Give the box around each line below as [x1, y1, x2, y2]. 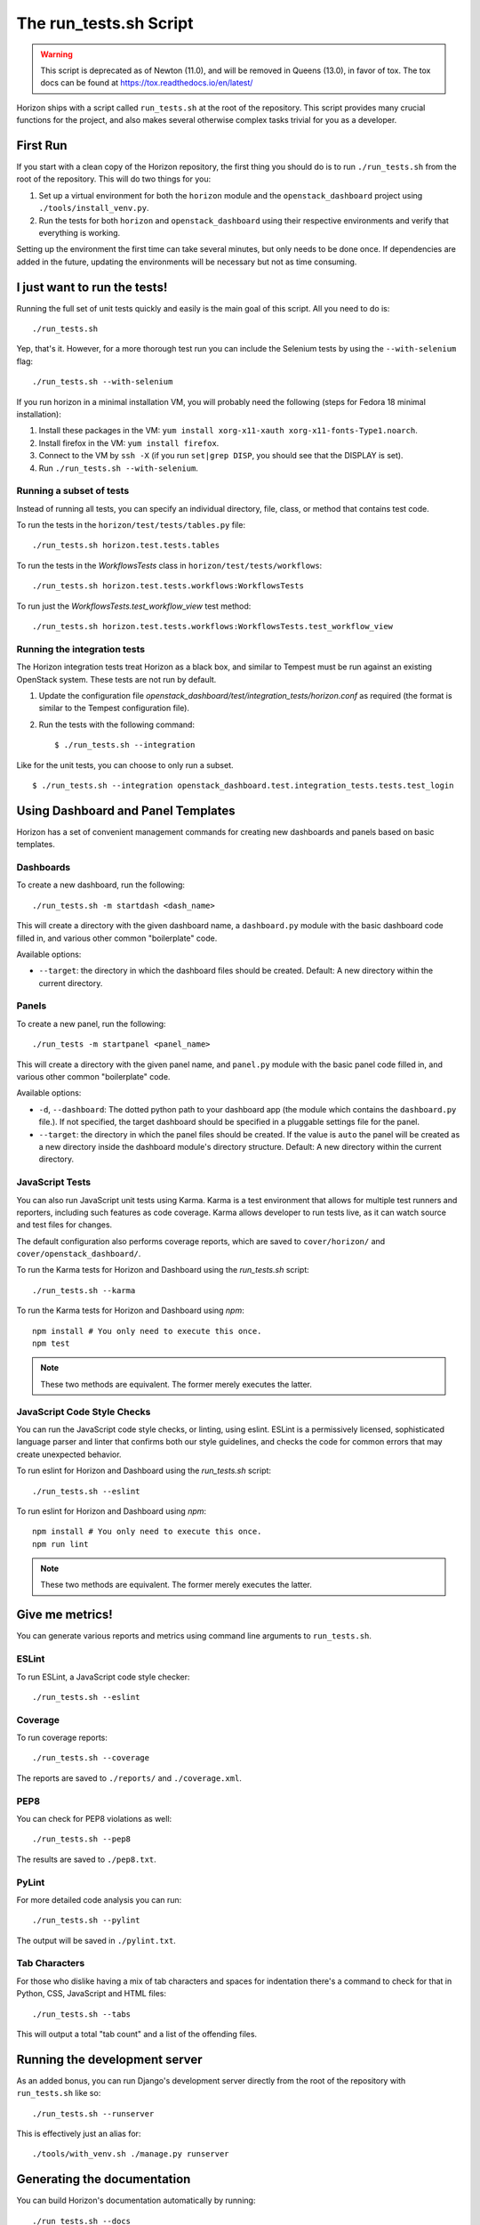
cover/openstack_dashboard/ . [16, 1249, 141, 1259]
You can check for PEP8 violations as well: [16, 1813, 172, 1824]
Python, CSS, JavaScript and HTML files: [16, 1988, 166, 1999]
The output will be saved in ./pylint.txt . [16, 1935, 177, 1946]
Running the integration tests [16, 643, 146, 655]
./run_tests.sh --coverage [32, 1753, 150, 1763]
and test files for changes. [16, 1219, 113, 1230]
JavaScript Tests [16, 1176, 92, 1188]
